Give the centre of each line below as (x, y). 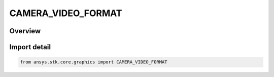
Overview (25, 31)
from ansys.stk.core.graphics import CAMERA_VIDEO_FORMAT (94, 62)
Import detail (30, 47)
